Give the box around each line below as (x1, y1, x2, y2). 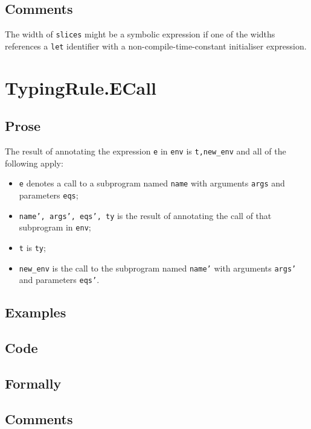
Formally (5, 373, 62, 392)
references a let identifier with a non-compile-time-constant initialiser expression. (5, 39, 307, 52)
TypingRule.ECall (5, 75, 157, 100)
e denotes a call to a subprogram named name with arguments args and (19, 177, 285, 189)
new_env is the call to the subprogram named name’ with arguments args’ (19, 261, 297, 274)
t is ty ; (19, 241, 46, 253)
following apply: (5, 156, 63, 169)
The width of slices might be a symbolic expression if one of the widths (5, 28, 275, 40)
